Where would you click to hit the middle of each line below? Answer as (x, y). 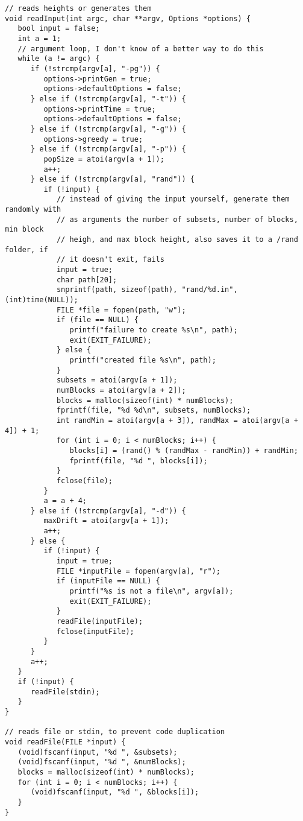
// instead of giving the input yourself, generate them (173, 199)
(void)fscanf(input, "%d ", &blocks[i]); (115, 792)
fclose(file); (84, 480)
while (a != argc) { (59, 59)
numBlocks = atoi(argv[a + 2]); (121, 390)
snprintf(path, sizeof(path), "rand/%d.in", (147, 290)
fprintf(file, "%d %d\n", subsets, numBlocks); (154, 410)
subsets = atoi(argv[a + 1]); (117, 380)
